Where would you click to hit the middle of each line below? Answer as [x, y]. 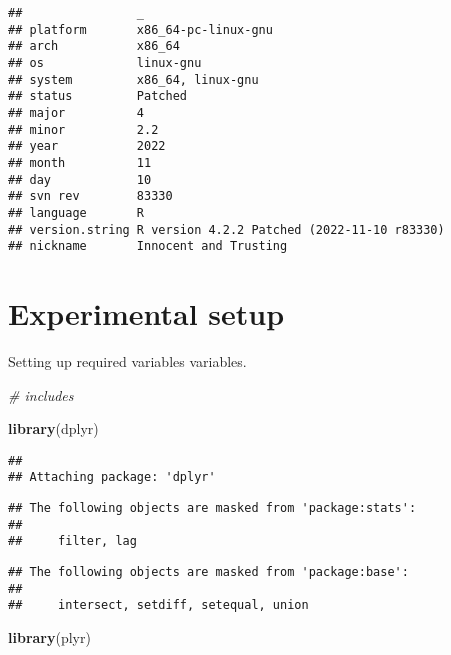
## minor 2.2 [83, 129]
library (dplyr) [53, 428]
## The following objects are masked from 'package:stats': [212, 508]
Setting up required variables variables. [127, 360]
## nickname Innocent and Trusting [148, 246]
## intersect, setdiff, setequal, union [158, 605]
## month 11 [80, 162]
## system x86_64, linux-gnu [133, 79]
